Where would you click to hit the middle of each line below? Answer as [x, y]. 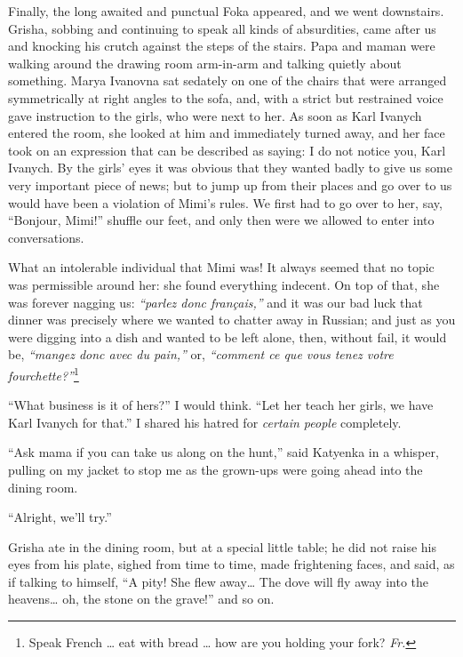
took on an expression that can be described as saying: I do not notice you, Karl [227, 150]
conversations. [46, 237]
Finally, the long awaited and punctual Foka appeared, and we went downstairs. [226, 11]
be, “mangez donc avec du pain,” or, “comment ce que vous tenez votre [201, 354]
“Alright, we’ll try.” [60, 517]
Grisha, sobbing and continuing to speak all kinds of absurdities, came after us [222, 28]
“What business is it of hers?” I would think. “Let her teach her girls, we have [221, 405]
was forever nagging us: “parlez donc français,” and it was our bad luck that [216, 302]
